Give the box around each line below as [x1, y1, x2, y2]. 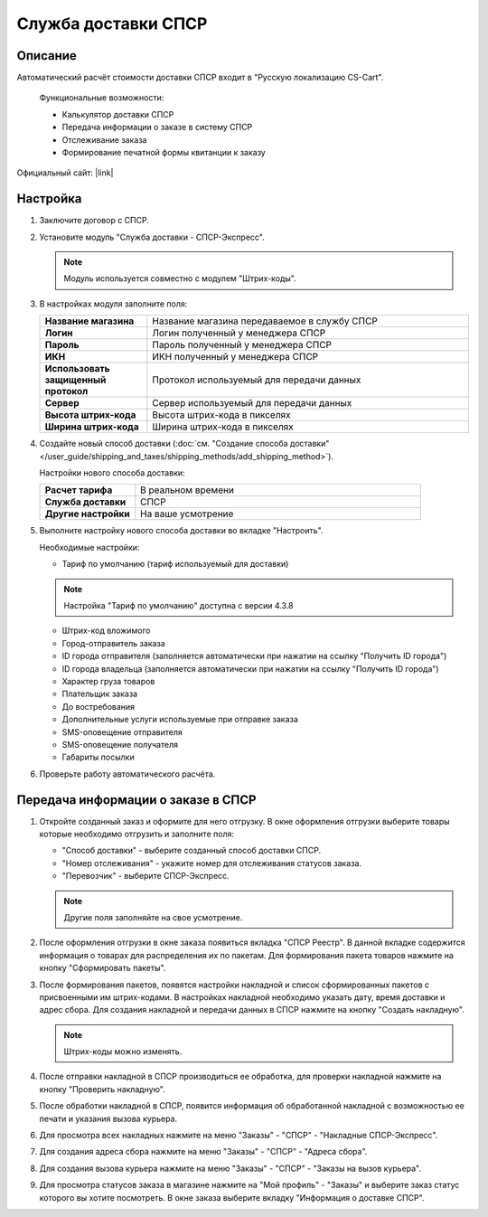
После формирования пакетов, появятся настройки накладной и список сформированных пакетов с [39, 979, 430, 990]
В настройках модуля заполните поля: [39, 298, 188, 309]
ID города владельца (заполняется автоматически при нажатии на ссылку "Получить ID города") [61, 663, 439, 674]
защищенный [44, 373, 107, 386]
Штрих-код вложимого [61, 625, 151, 637]
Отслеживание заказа [61, 134, 147, 145]
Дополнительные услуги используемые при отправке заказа [61, 714, 298, 725]
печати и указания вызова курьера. [39, 1113, 178, 1124]
